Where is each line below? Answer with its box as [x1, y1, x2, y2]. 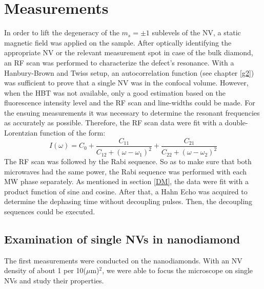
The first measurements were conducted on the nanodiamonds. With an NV [4, 255, 242, 265]
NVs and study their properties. [4, 275, 104, 286]
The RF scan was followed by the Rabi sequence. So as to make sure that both [4, 156, 252, 167]
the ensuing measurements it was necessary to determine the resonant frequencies [4, 107, 260, 118]
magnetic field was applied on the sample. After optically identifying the [4, 37, 232, 48]
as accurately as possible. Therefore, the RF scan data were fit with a [4, 117, 222, 128]
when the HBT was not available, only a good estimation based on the [4, 87, 226, 98]
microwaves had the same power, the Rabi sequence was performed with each [4, 166, 247, 176]
